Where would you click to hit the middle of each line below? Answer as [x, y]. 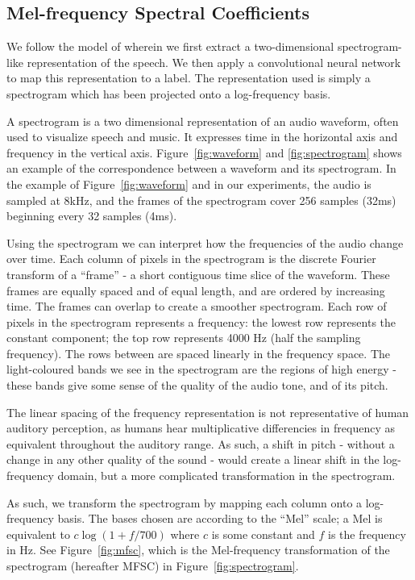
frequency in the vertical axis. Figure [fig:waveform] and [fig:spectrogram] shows [204, 152]
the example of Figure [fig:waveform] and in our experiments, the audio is [189, 184]
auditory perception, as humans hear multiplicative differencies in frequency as [201, 428]
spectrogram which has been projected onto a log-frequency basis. [169, 93]
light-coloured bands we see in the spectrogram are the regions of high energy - [201, 369]
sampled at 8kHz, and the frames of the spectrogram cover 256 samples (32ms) [201, 200]
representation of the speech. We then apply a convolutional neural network [214, 62]
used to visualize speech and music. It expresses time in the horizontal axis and [202, 137]
